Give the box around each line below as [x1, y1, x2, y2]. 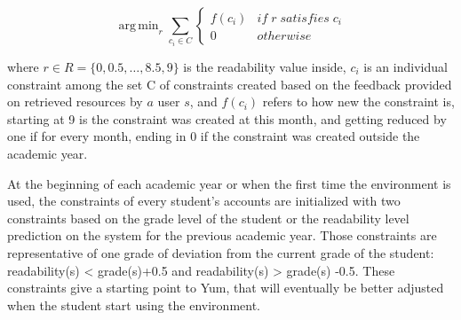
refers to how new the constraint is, [262, 92, 455, 111]
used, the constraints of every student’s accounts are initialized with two [7, 191, 401, 210]
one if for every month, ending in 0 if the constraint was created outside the [7, 127, 420, 145]
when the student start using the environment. [7, 295, 260, 314]
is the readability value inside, [183, 57, 346, 75]
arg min [118, 20, 159, 32]
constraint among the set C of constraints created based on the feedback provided [7, 74, 452, 93]
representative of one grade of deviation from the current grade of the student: [7, 243, 434, 261]
